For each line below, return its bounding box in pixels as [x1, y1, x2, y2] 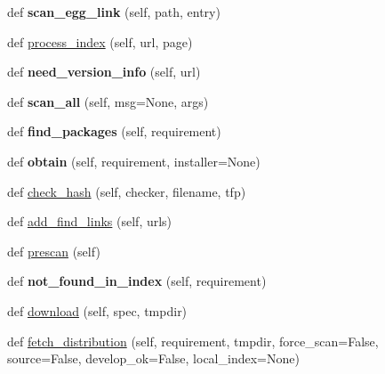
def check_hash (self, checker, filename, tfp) [7, 182, 246, 200]
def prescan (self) [7, 241, 100, 260]
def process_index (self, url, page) [7, 32, 193, 51]
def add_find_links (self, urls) [7, 212, 172, 231]
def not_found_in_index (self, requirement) [7, 272, 267, 290]
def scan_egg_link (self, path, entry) [7, 3, 221, 20]
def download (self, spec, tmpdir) [7, 301, 188, 320]
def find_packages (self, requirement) [7, 122, 221, 141]
